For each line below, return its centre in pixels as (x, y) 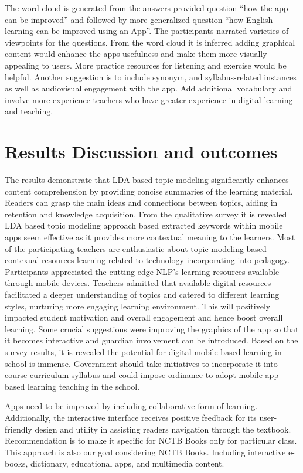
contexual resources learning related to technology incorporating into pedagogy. (147, 260)
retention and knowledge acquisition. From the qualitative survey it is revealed (146, 214)
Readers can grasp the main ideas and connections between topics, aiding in (141, 203)
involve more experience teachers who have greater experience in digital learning (149, 99)
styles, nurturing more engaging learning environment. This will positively (138, 306)
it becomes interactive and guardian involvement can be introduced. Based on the (151, 340)
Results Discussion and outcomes (141, 152)
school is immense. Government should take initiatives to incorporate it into (141, 363)
